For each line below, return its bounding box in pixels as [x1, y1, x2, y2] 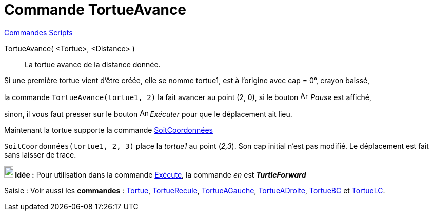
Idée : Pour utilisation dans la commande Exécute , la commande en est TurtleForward [15, 170, 306, 179]
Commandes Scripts [4, 28, 73, 37]
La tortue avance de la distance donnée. [25, 60, 161, 69]
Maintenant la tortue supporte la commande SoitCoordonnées [4, 125, 213, 134]
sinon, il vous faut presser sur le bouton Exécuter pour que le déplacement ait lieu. [4, 109, 292, 119]
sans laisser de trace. [4, 150, 76, 159]
